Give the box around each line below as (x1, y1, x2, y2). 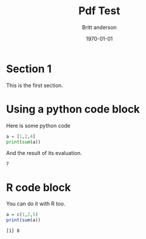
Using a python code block (6, 102, 140, 116)
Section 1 (6, 62, 52, 75)
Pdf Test (78, 4, 121, 18)
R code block (6, 180, 71, 194)
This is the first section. (6, 82, 63, 89)
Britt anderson (82, 24, 117, 31)
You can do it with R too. (6, 200, 66, 208)
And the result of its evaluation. (6, 150, 82, 157)
